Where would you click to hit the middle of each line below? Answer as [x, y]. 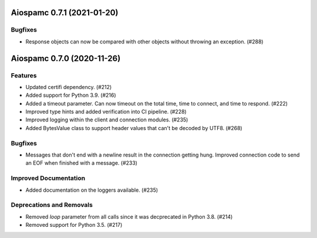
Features [24, 75]
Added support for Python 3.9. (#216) [71, 95]
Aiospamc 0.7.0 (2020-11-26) [66, 58]
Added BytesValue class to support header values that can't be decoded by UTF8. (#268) [134, 128]
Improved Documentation [48, 178]
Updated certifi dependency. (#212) [69, 87]
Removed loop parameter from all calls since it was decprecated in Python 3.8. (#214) [129, 216]
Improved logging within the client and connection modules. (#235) [107, 120]
